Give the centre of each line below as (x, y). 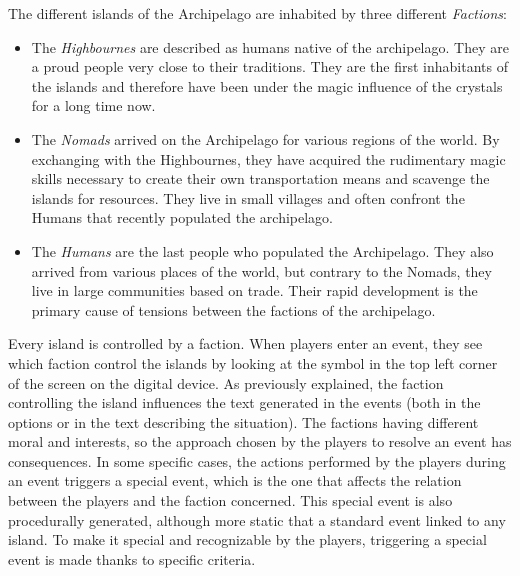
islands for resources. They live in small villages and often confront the (248, 197)
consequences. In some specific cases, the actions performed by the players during (257, 460)
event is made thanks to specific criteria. (132, 558)
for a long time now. (93, 105)
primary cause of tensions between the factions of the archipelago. (233, 309)
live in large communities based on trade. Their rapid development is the (254, 290)
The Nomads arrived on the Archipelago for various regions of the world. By (265, 138)
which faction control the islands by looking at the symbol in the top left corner (253, 362)
